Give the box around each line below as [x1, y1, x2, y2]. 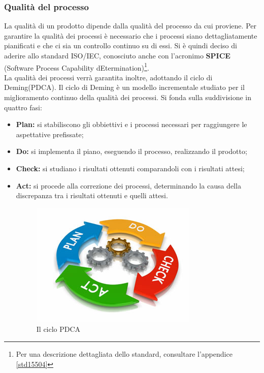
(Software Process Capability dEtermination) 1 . [4, 60, 149, 73]
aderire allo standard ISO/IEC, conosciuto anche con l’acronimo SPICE [4, 50, 230, 60]
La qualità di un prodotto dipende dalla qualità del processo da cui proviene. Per [4, 20, 256, 31]
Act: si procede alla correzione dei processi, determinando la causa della [16, 180, 241, 191]
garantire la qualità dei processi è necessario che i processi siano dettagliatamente [4, 30, 257, 41]
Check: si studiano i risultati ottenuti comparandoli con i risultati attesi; [16, 163, 245, 173]
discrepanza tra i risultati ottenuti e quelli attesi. [16, 190, 168, 201]
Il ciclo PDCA [36, 324, 81, 334]
